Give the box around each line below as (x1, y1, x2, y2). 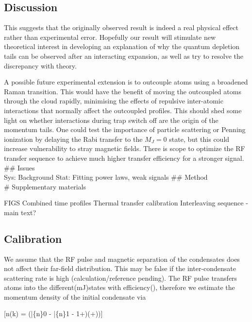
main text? (4, 207, 36, 217)
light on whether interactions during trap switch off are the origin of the (4, 115, 218, 125)
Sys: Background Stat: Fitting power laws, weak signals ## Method (4, 172, 208, 182)
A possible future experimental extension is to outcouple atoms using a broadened (4, 77, 248, 87)
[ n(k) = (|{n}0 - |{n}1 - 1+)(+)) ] (4, 308, 103, 318)
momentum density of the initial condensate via (4, 292, 146, 302)
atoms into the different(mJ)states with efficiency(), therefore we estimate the (4, 282, 235, 292)
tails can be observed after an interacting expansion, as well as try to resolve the (4, 51, 243, 61)
